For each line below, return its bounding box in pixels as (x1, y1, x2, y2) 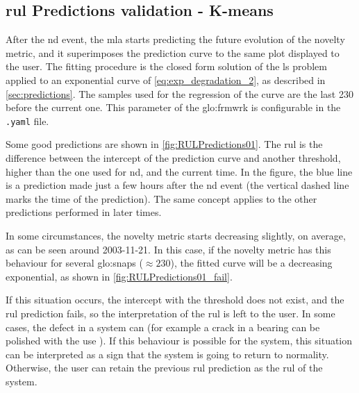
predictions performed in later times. (6, 205, 162, 219)
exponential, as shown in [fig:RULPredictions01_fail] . (6, 269, 233, 283)
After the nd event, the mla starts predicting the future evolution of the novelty (6, 32, 345, 47)
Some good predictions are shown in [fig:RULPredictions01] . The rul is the (6, 137, 323, 151)
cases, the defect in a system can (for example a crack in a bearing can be (6, 319, 320, 334)
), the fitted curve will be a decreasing (170, 256, 333, 270)
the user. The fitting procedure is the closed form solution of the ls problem (6, 59, 327, 74)
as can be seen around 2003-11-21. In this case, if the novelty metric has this (6, 242, 331, 256)
